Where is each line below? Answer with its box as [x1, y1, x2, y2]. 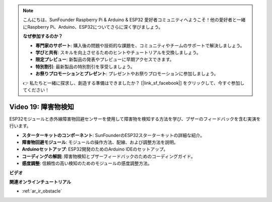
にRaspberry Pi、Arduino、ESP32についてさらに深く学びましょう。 [23, 24, 163, 30]
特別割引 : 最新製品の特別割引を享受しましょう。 [35, 63, 135, 70]
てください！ [23, 87, 50, 93]
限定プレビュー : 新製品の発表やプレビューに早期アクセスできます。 [35, 56, 174, 62]
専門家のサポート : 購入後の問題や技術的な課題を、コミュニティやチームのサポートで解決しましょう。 [35, 42, 245, 48]
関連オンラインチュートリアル [9, 179, 72, 185]
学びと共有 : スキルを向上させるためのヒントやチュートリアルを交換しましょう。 [35, 49, 201, 55]
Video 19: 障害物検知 [9, 102, 74, 111]
